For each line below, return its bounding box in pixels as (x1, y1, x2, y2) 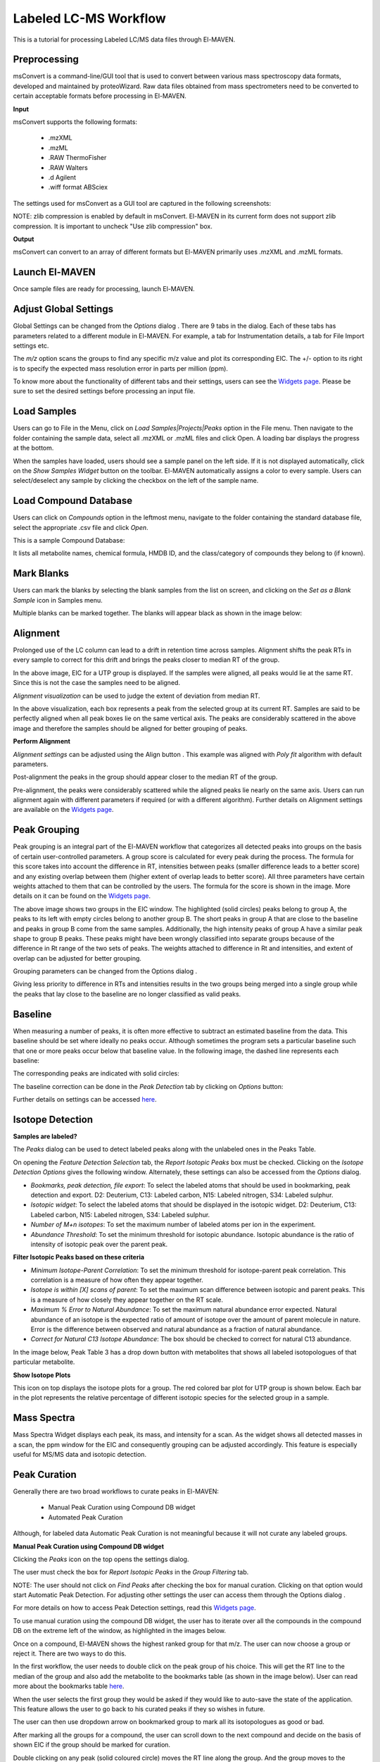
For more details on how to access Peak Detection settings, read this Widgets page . (13, 1603, 256, 1612)
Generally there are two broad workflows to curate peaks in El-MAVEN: (13, 1487, 220, 1496)
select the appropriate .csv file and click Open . (13, 523, 148, 531)
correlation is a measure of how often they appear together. (30, 1276, 203, 1284)
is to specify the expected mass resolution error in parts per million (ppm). (13, 364, 229, 373)
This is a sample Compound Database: (13, 536, 125, 545)
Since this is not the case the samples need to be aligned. (13, 679, 181, 687)
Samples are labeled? (13, 1132, 77, 1140)
